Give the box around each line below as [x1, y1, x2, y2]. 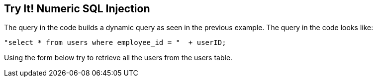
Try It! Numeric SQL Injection [4, 2, 150, 15]
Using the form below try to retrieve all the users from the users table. [4, 53, 233, 62]
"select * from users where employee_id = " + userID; [4, 39, 226, 47]
